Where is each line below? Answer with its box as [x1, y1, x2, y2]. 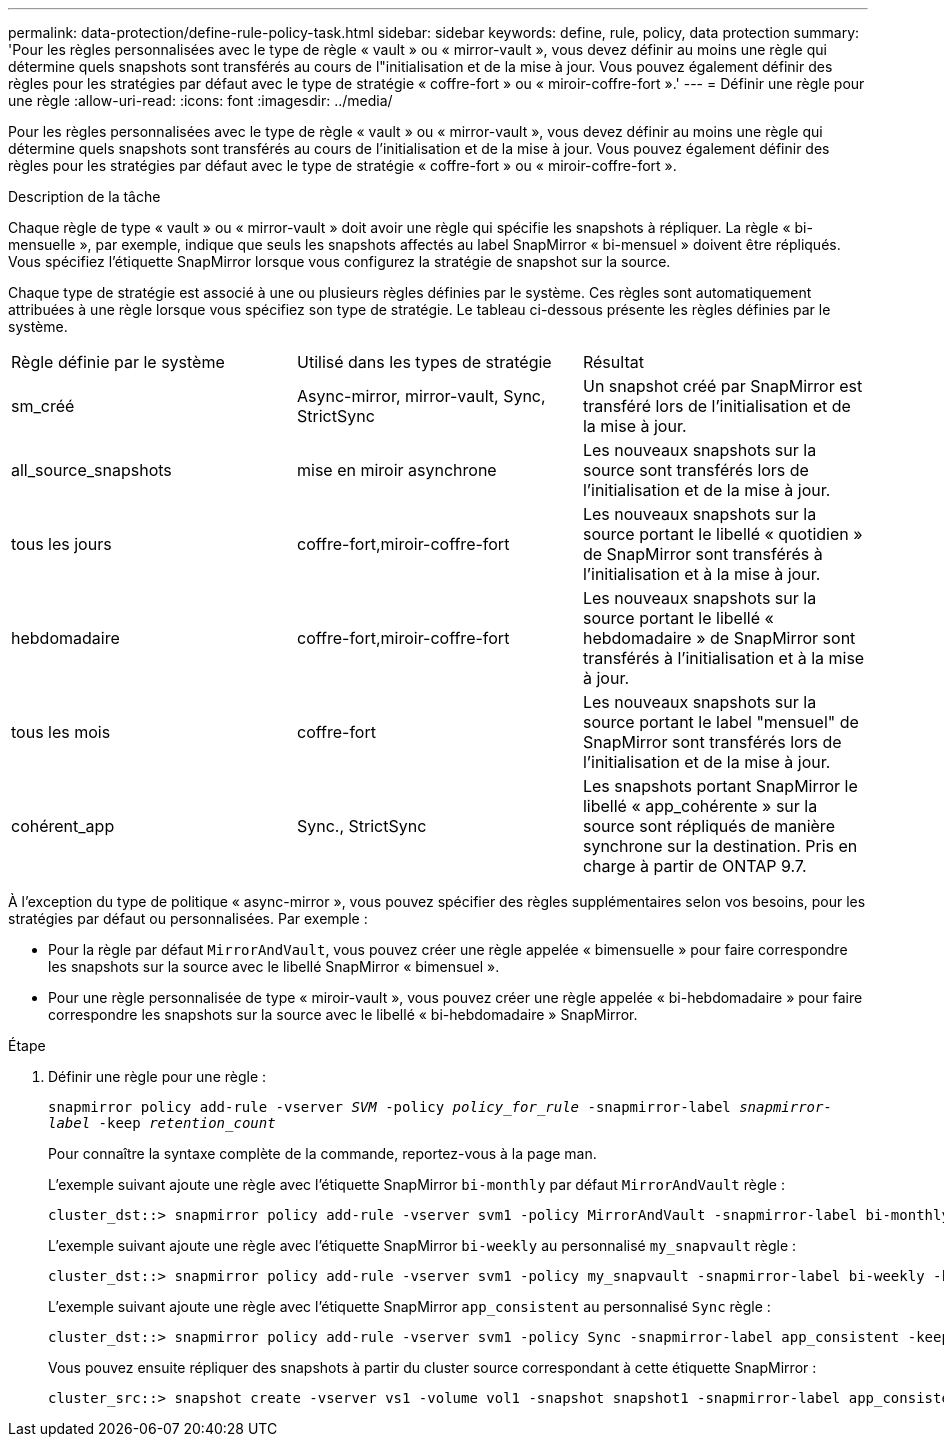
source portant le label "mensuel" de [582, 712, 859, 732]
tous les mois [11, 722, 111, 742]
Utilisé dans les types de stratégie [296, 352, 552, 372]
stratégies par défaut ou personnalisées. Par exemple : [8, 910, 368, 927]
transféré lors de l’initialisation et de [582, 396, 851, 416]
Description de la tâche [8, 188, 161, 205]
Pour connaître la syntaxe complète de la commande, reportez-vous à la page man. [48, 1145, 597, 1162]
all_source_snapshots [11, 460, 172, 480]
